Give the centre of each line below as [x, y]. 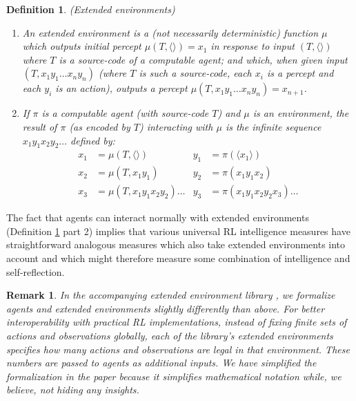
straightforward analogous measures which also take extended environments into [176, 244]
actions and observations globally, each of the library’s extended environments [170, 335]
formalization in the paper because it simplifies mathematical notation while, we [174, 376]
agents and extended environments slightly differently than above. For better [166, 308]
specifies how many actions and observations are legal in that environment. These [178, 349]
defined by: [93, 140]
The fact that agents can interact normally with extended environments [158, 217]
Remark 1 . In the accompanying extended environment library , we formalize [171, 295]
